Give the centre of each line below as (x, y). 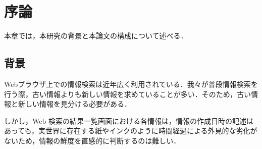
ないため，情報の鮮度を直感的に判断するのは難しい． (92, 140)
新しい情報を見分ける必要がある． (74, 104)
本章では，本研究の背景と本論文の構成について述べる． (96, 36)
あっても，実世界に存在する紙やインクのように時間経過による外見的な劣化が (131, 131)
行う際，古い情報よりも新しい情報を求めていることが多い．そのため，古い (128, 94)
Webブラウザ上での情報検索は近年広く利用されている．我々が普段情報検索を (131, 84)
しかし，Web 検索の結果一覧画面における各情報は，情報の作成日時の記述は (129, 120)
